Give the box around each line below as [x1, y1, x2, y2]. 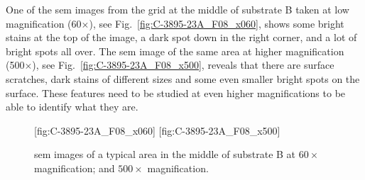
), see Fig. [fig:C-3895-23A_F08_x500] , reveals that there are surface [32, 57, 334, 72]
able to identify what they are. [6, 99, 138, 114]
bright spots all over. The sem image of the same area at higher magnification [6, 43, 344, 58]
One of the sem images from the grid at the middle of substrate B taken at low [6, 2, 349, 16]
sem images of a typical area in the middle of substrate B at [34, 147, 296, 162]
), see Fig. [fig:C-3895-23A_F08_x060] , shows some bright [89, 16, 344, 30]
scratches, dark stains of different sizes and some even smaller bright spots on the [6, 71, 360, 86]
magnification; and [34, 160, 115, 175]
